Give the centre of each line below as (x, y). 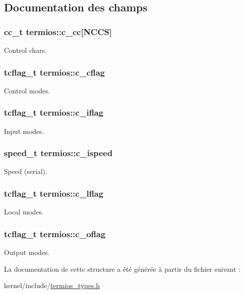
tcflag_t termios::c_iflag (54, 112)
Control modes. (27, 90)
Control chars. (25, 50)
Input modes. (24, 131)
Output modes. (27, 252)
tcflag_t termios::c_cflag (55, 72)
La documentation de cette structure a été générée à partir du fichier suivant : (122, 269)
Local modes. (24, 212)
